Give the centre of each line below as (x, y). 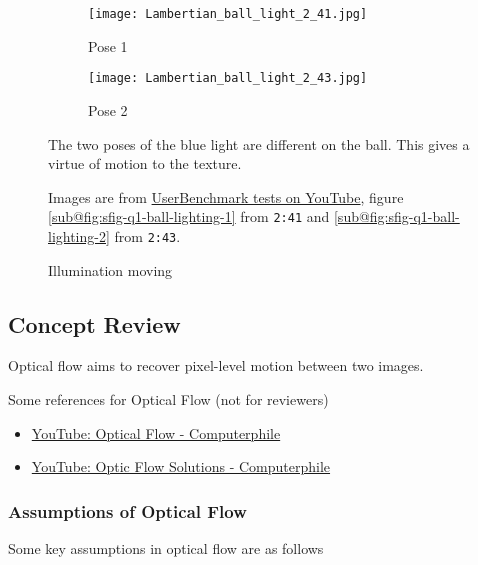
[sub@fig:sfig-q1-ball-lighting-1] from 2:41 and (189, 216)
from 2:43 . (147, 235)
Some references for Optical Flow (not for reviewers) (168, 398)
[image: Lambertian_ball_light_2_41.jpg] (228, 14)
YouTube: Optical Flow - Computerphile (156, 432)
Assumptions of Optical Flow (127, 510)
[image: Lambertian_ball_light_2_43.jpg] (228, 78)
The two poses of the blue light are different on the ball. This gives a (259, 143)
